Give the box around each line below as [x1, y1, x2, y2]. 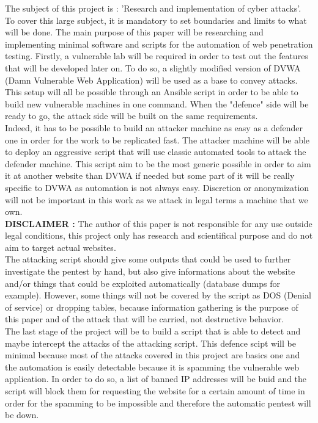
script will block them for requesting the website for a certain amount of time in [5, 385, 305, 397]
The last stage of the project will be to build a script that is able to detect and [5, 325, 301, 338]
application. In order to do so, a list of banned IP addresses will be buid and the [5, 372, 307, 385]
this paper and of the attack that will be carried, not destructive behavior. [5, 313, 284, 325]
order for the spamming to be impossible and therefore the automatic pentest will [5, 396, 311, 409]
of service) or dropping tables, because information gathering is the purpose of [5, 300, 298, 313]
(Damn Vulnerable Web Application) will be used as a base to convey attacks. [5, 73, 298, 86]
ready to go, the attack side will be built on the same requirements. [5, 109, 258, 122]
